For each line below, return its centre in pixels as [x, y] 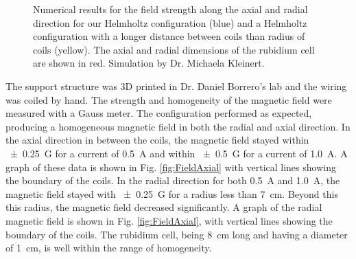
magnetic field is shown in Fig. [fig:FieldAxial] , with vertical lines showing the [169, 220]
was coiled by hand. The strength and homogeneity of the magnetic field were [169, 99]
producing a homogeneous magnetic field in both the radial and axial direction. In [178, 126]
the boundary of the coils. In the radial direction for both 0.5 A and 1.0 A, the [173, 180]
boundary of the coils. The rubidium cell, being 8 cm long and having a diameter [177, 234]
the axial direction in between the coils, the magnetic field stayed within [157, 140]
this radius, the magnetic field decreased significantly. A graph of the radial [164, 207]
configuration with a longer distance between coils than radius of [169, 36]
